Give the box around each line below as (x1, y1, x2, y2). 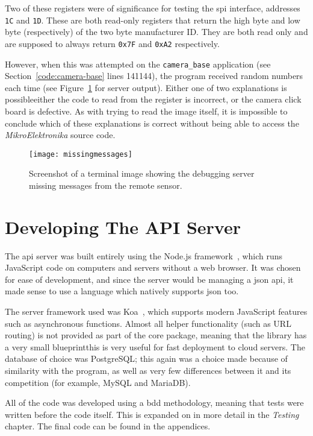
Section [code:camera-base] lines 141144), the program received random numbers (5, 69, 303, 82)
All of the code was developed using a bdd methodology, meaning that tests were (5, 396, 304, 409)
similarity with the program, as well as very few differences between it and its (5, 364, 291, 377)
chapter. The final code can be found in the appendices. (5, 420, 211, 432)
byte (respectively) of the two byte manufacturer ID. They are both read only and (5, 25, 308, 38)
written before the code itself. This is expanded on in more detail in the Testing (5, 408, 299, 420)
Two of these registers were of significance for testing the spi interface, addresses (5, 2, 300, 14)
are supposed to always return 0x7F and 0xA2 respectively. (5, 37, 220, 49)
